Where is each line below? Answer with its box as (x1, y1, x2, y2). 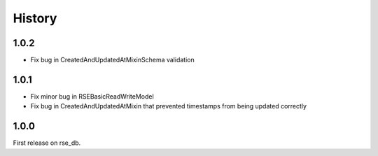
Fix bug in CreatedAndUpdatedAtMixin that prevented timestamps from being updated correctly (30, 102, 307, 111)
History (13, 10, 57, 26)
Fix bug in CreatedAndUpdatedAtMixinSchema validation (30, 56, 195, 64)
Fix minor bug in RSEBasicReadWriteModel (30, 92, 154, 101)
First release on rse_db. (13, 139, 81, 147)
